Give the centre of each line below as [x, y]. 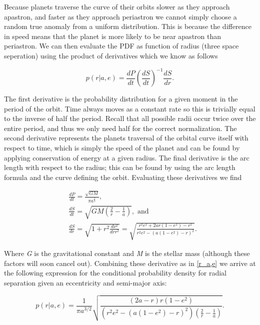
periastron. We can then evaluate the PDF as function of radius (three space [121, 46]
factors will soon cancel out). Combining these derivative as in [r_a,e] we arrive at [130, 263]
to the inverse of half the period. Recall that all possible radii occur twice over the [130, 118]
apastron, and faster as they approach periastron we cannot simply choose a [120, 16]
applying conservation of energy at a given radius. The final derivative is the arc [127, 157]
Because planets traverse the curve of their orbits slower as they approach [117, 6]
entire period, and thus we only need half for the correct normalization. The [120, 128]
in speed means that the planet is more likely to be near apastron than [113, 36]
